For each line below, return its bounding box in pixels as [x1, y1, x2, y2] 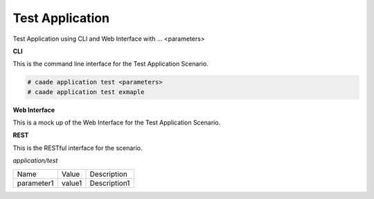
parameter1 [17, 178, 54, 188]
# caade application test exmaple [27, 88, 145, 96]
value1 [61, 178, 82, 188]
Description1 [89, 178, 130, 188]
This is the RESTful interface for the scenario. [12, 144, 143, 152]
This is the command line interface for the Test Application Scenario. [12, 59, 209, 68]
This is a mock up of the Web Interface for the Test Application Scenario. [12, 118, 221, 127]
